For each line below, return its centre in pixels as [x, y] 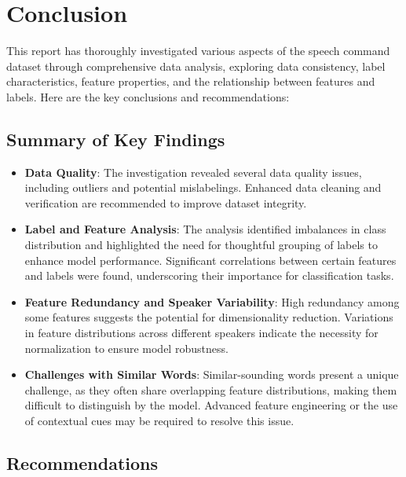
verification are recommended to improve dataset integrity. [166, 202]
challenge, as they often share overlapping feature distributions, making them [211, 389]
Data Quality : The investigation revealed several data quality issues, [193, 172]
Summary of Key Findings [116, 139]
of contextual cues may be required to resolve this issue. [159, 421]
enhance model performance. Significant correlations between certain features [210, 260]
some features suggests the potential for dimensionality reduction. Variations [209, 317]
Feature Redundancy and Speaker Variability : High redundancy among [212, 301]
